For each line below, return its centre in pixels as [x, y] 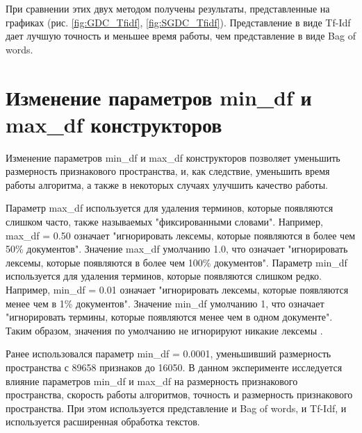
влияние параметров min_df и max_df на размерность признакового [152, 381]
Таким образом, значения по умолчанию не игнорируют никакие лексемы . [164, 330]
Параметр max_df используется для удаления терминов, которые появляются [170, 208]
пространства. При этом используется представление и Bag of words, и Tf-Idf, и [176, 408]
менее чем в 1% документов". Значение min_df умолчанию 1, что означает [165, 303]
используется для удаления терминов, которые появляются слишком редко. [164, 276]
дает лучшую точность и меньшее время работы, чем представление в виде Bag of [181, 36]
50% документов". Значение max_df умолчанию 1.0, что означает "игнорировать [177, 249]
